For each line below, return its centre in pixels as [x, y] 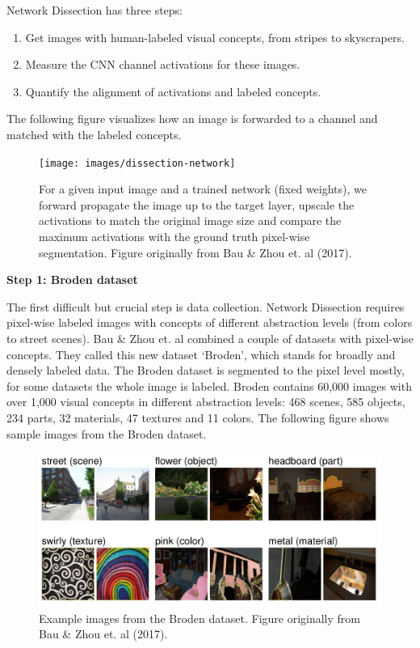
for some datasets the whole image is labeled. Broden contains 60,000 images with [209, 385]
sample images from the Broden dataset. [107, 433]
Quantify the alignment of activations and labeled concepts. [173, 91]
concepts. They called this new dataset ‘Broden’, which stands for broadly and [201, 354]
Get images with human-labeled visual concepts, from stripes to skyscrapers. [215, 37]
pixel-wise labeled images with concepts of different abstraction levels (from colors [210, 322]
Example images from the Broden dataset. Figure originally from [200, 618]
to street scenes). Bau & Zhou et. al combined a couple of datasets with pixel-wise [210, 338]
